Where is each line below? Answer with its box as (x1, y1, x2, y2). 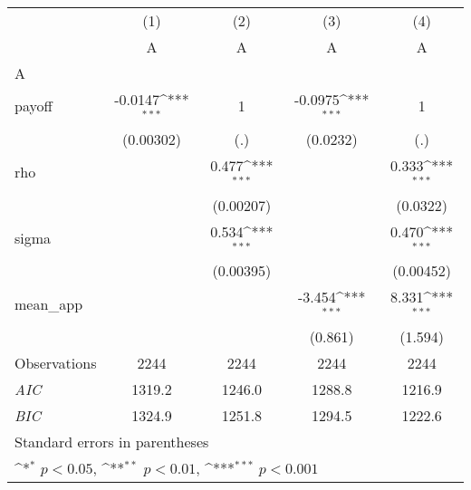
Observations (14, 352, 97, 374)
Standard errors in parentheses (14, 431, 209, 453)
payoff (14, 95, 53, 117)
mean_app (14, 293, 83, 314)
